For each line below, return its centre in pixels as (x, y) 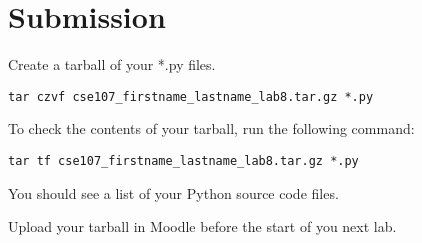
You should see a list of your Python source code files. (173, 192)
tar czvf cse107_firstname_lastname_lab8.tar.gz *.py (191, 96)
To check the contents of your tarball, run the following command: (211, 128)
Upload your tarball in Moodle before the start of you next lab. (202, 226)
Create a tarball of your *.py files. (112, 64)
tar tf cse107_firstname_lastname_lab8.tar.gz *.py (183, 160)
